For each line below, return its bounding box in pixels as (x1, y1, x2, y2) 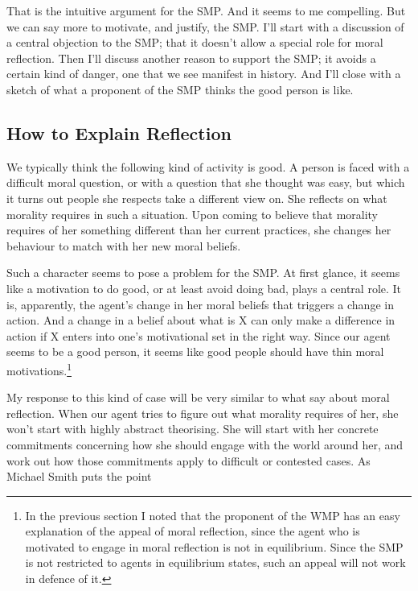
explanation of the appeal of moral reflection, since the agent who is (25, 523, 360, 539)
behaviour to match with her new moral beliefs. (6, 237, 241, 254)
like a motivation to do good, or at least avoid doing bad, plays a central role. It (6, 279, 402, 296)
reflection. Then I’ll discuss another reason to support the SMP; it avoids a (6, 49, 376, 66)
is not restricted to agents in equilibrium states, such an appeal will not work (25, 554, 406, 571)
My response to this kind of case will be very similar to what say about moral (6, 389, 390, 406)
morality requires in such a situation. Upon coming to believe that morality (6, 205, 379, 222)
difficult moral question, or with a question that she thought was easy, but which (6, 174, 405, 191)
